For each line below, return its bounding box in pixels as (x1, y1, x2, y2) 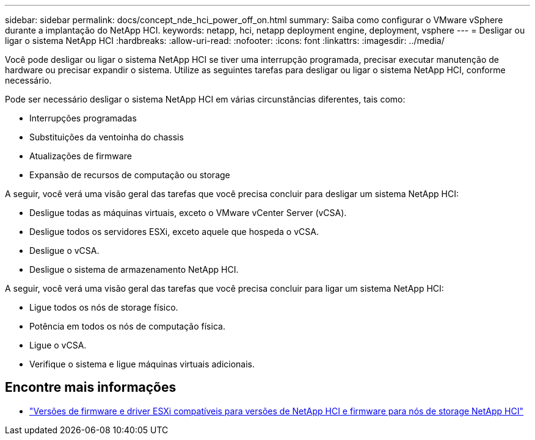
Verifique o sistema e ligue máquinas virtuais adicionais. (29, 359, 255, 369)
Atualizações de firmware (29, 151, 132, 161)
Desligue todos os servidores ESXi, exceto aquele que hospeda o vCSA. (29, 226, 319, 237)
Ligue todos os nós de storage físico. (29, 302, 178, 312)
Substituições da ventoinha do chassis (29, 132, 184, 142)
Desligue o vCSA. (29, 245, 100, 256)
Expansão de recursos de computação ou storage (29, 170, 230, 180)
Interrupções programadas (29, 113, 137, 123)
